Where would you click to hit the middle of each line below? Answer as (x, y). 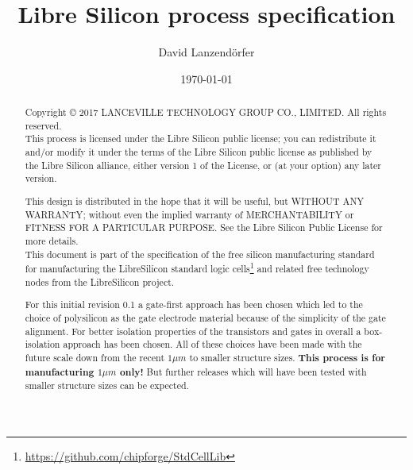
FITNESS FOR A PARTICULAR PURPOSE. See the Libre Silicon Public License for (204, 227)
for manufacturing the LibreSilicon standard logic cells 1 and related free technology (197, 268)
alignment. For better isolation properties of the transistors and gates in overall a (193, 331)
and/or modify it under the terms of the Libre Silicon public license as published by (199, 152)
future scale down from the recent (95, 358)
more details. (52, 240)
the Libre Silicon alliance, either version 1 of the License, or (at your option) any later (203, 165)
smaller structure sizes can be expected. (107, 385)
